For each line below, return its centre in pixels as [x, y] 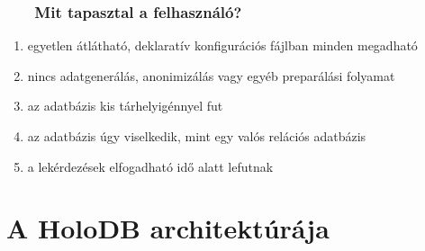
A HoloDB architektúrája [168, 228]
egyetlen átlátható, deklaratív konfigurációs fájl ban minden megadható [222, 45]
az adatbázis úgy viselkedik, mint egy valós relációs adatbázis [197, 136]
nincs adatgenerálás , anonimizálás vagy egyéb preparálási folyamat [211, 75]
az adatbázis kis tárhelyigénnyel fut [125, 106]
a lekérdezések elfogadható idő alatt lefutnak [150, 166]
